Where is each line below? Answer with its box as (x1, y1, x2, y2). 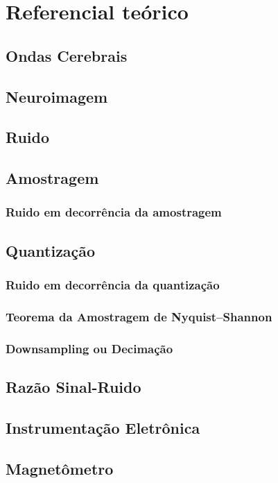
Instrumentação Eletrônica (6, 416, 200, 438)
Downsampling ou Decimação (6, 339, 173, 357)
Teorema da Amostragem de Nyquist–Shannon (6, 307, 272, 325)
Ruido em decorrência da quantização (6, 276, 220, 294)
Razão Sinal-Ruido (6, 376, 141, 398)
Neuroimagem (6, 85, 108, 107)
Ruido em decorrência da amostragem (6, 203, 222, 221)
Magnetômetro (6, 457, 114, 479)
